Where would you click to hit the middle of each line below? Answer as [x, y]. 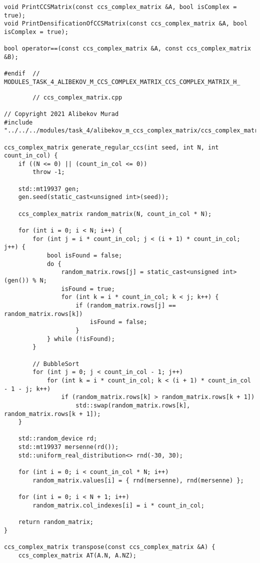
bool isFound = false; [84, 256]
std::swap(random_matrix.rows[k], [133, 405]
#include [18, 122]
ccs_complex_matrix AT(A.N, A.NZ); [77, 555]
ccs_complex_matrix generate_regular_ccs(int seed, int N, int [111, 147]
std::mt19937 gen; [49, 189]
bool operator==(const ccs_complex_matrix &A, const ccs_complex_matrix [127, 49]
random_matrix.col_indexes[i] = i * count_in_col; [118, 505]
